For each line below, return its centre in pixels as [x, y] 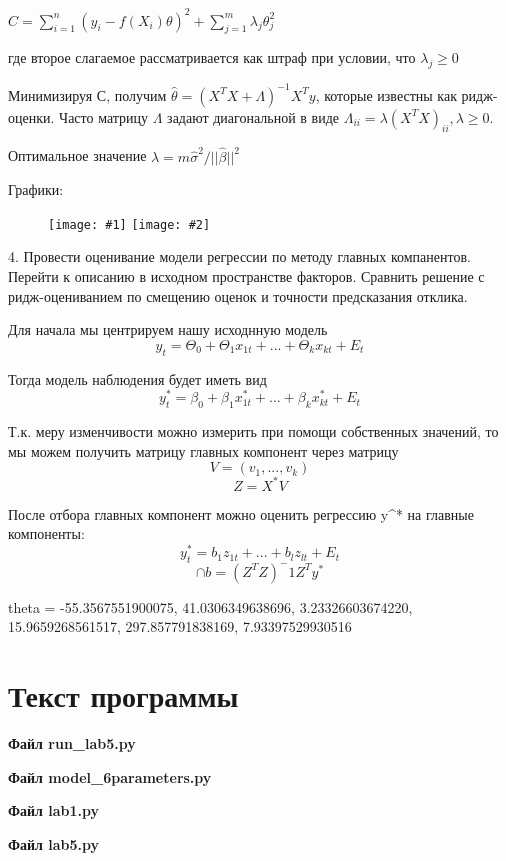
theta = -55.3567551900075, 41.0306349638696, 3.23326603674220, [210, 606]
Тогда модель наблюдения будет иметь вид [137, 378]
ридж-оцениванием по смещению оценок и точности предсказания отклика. [238, 295]
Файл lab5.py [54, 843]
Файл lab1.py [54, 810]
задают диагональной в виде [253, 116]
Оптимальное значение [77, 155]
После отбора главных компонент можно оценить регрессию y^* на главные [241, 513]
